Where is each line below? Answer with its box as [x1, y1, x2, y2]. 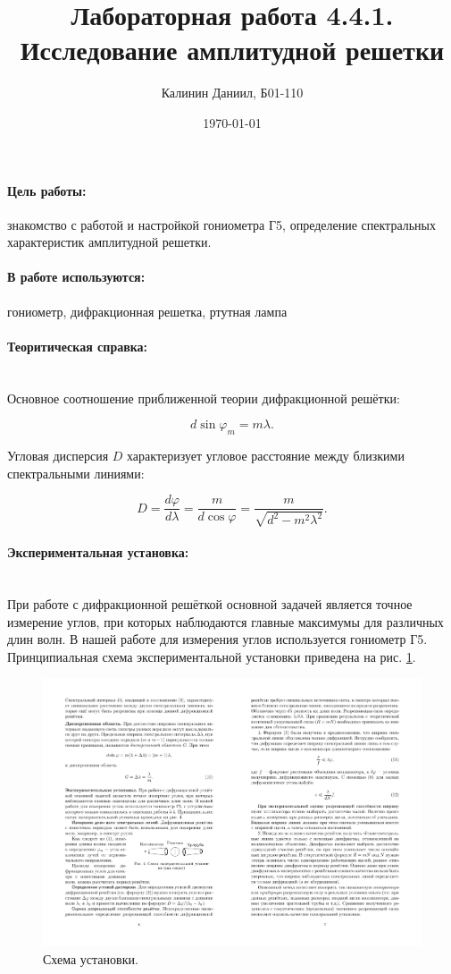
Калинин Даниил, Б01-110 [161, 83, 304, 102]
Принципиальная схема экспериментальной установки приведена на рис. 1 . [7, 647, 416, 665]
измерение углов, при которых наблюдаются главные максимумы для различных [7, 612, 444, 631]
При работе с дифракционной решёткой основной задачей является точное [7, 595, 413, 614]
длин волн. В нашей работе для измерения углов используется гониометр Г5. [7, 630, 428, 648]
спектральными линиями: [7, 463, 145, 482]
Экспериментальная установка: [7, 543, 189, 562]
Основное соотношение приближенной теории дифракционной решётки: [7, 388, 400, 407]
